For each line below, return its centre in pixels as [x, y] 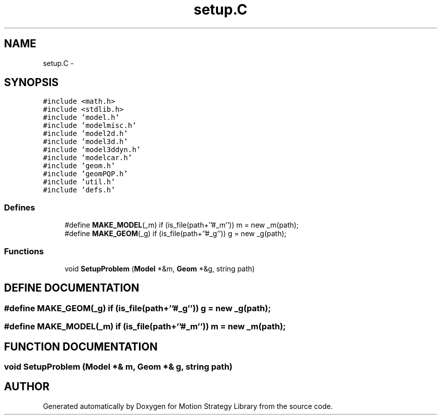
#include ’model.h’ [81, 118]
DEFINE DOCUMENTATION [72, 288]
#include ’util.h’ [79, 182]
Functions [24, 251]
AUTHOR [27, 387]
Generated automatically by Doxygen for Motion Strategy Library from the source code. [188, 406]
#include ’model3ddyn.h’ [92, 150]
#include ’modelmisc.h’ [90, 126]
